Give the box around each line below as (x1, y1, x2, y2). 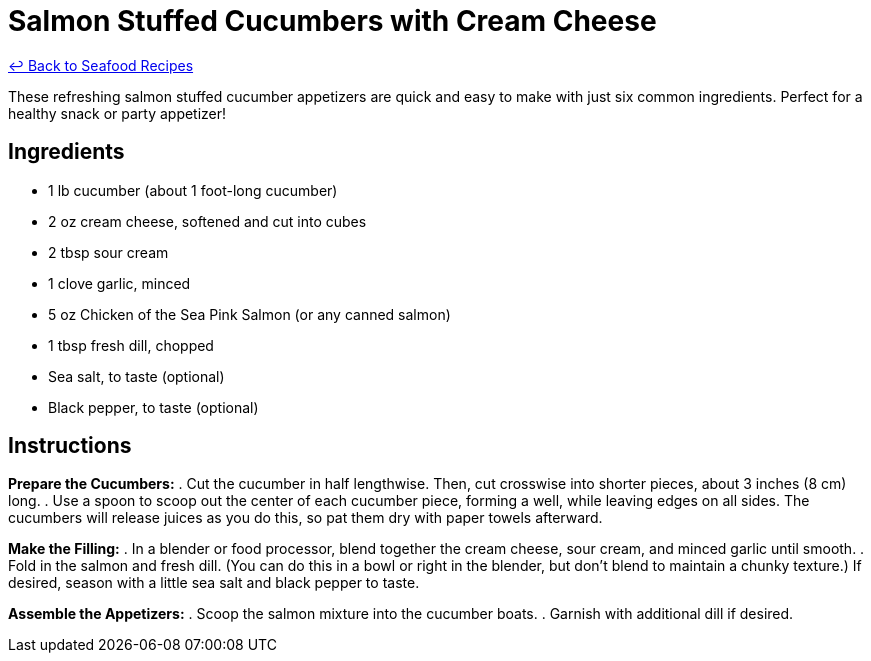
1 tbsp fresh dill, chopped (48, 336, 214, 354)
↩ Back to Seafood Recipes (8, 56, 194, 74)
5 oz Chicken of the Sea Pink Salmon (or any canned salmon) (48, 305, 451, 323)
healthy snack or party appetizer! (8, 104, 227, 122)
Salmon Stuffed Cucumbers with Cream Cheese (8, 4, 657, 38)
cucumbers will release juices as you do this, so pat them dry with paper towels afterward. (8, 509, 603, 527)
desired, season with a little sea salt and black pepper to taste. (8, 574, 420, 592)
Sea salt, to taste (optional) (48, 367, 225, 385)
